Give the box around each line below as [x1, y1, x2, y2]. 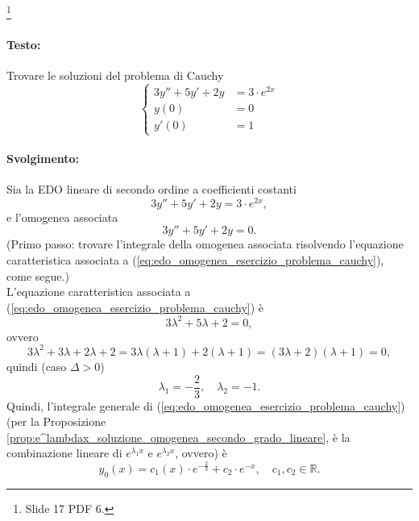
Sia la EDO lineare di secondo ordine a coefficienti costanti [6, 181, 297, 198]
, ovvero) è [175, 444, 227, 461]
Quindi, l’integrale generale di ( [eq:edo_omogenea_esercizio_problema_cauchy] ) [6, 397, 405, 414]
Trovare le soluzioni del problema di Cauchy [6, 67, 224, 84]
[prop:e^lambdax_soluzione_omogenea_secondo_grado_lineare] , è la [6, 428, 351, 445]
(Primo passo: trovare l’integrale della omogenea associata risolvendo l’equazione [6, 235, 404, 252]
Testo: [6, 35, 41, 52]
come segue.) [6, 267, 69, 284]
